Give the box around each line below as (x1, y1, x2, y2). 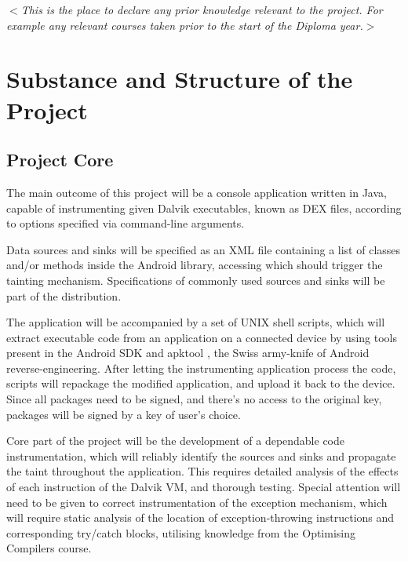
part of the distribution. (6, 287, 122, 304)
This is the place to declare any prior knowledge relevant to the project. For (20, 2, 383, 17)
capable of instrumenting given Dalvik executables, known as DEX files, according (6, 199, 402, 216)
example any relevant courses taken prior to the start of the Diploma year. (6, 16, 363, 33)
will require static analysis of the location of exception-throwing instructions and (6, 509, 395, 526)
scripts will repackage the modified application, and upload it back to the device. (6, 375, 395, 392)
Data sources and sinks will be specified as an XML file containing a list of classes (6, 241, 401, 257)
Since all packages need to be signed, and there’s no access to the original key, (6, 391, 382, 407)
